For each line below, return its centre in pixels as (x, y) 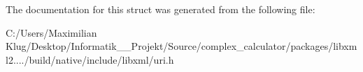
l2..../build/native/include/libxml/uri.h (90, 59)
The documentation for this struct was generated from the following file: (161, 9)
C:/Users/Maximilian (51, 32)
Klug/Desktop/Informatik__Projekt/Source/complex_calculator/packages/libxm (181, 46)
